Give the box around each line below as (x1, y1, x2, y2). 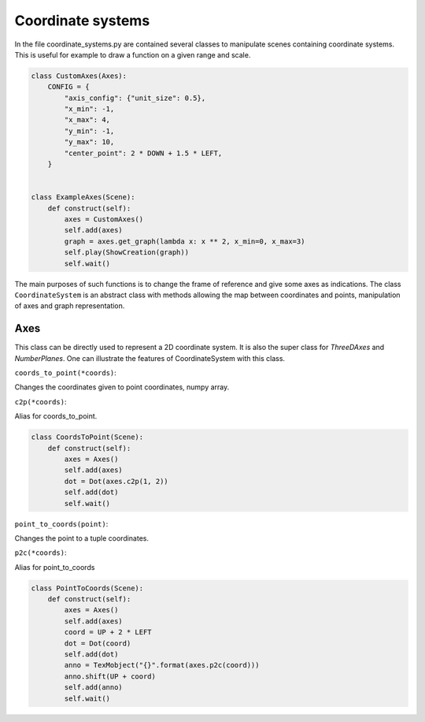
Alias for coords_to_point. (14, 411, 98, 421)
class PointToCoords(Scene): (31, 583, 144, 593)
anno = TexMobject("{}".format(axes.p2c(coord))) (64, 661, 260, 670)
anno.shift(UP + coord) (64, 672, 157, 681)
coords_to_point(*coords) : (14, 368, 117, 378)
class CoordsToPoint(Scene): (31, 433, 144, 441)
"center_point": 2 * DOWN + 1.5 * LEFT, (64, 148, 223, 158)
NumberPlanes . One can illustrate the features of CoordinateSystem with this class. (14, 353, 286, 363)
